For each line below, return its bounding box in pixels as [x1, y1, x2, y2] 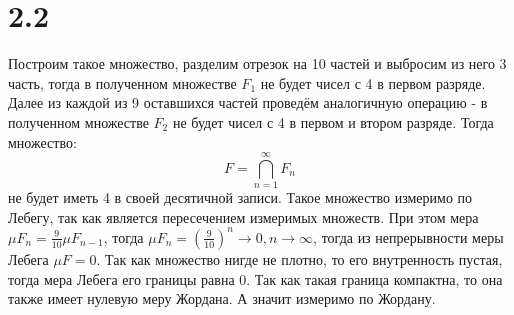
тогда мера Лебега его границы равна [8, 268, 235, 289]
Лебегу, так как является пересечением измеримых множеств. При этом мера [8, 206, 479, 227]
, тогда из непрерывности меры [313, 226, 504, 247]
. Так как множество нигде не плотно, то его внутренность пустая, [96, 248, 503, 269]
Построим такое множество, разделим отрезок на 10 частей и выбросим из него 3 [8, 53, 507, 74]
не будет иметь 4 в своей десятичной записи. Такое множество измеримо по [8, 187, 473, 208]
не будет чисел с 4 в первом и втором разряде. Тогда [172, 111, 494, 132]
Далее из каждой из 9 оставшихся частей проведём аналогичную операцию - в [8, 92, 488, 113]
